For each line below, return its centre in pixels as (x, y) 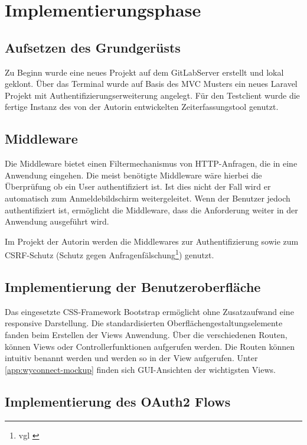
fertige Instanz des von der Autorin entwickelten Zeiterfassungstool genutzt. (142, 107)
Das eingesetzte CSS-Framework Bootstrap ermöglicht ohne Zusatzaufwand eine (149, 311)
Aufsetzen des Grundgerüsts (93, 47)
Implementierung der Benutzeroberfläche (133, 286)
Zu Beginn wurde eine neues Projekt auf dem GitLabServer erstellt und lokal (144, 72)
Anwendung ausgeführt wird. (57, 221)
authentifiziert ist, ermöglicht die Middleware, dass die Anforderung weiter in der (151, 209)
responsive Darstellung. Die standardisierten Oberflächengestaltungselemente (144, 323)
